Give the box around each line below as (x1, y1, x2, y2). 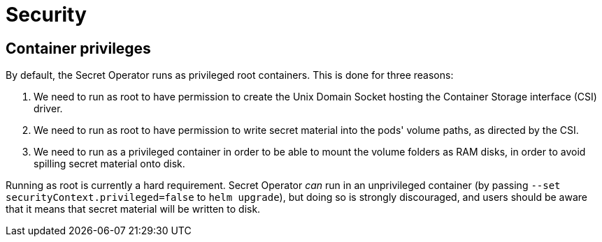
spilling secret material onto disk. (34, 158, 185, 170)
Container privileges (6, 39, 151, 57)
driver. (34, 103, 63, 115)
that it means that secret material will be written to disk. (6, 203, 261, 215)
